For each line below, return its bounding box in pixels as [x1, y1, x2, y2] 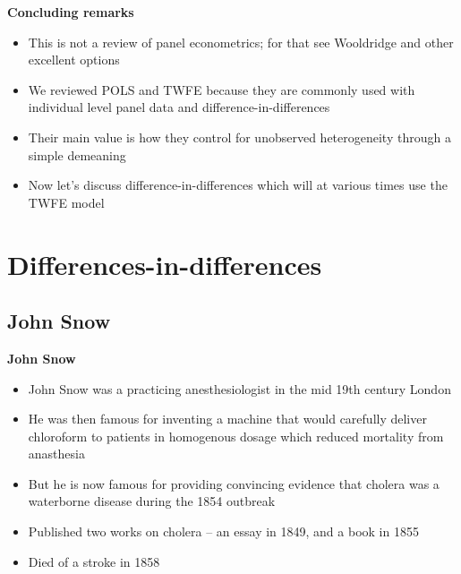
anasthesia [28, 444, 85, 463]
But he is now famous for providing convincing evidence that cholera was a [28, 474, 440, 493]
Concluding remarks [7, 3, 134, 21]
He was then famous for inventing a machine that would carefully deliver [28, 409, 427, 428]
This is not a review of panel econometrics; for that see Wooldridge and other [28, 32, 454, 51]
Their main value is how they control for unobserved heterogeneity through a [28, 127, 451, 146]
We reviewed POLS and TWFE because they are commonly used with [28, 80, 415, 99]
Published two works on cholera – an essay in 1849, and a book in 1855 [28, 522, 419, 541]
